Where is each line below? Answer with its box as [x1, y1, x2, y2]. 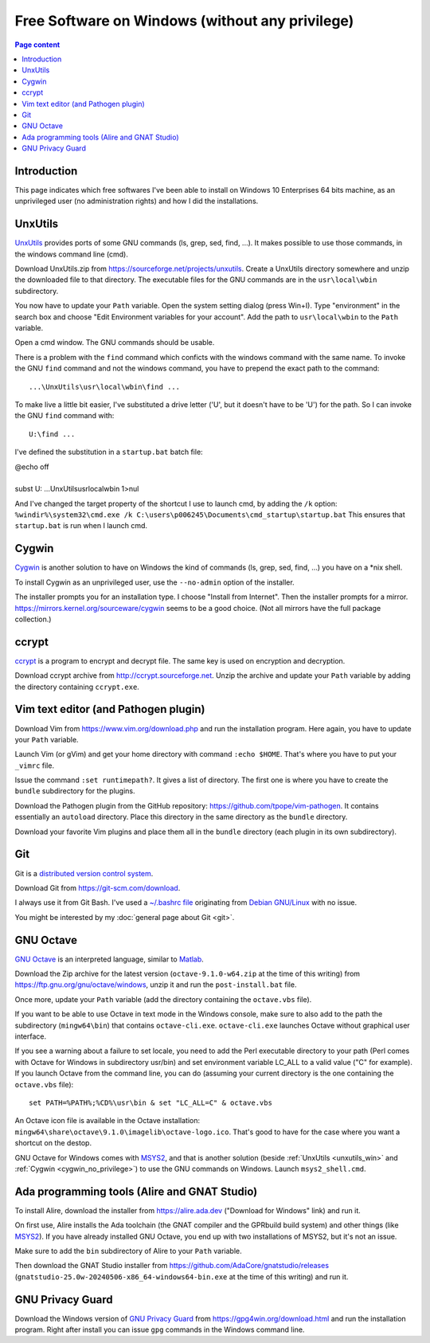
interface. [14, 1032, 47, 1041]
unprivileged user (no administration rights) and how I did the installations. [14, 196, 259, 206]
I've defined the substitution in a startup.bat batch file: [14, 447, 203, 457]
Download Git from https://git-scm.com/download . [14, 883, 181, 892]
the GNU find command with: [14, 411, 115, 421]
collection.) [14, 614, 52, 624]
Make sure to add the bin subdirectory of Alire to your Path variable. [14, 1246, 242, 1255]
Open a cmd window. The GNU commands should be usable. [14, 338, 215, 347]
